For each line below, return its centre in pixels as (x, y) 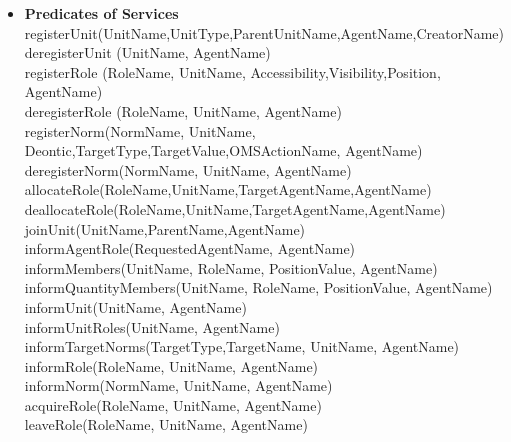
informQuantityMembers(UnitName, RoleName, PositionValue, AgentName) (258, 287)
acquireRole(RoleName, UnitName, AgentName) (173, 404)
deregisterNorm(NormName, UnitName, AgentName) (188, 169)
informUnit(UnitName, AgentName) (135, 306)
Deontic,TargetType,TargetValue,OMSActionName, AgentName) (223, 150)
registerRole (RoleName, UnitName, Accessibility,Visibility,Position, (232, 71)
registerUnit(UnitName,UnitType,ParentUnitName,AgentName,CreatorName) (264, 32)
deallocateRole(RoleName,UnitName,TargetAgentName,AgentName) (235, 208)
